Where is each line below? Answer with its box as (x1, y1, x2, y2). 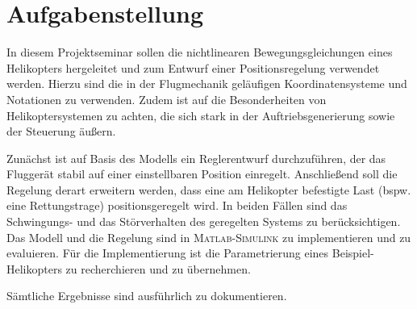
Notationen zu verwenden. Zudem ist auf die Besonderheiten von (6, 90, 327, 107)
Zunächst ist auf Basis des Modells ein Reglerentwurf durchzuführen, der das (6, 149, 386, 166)
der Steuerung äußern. (6, 123, 116, 140)
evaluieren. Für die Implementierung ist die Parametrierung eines (6, 244, 329, 261)
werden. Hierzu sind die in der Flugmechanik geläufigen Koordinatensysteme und (6, 75, 407, 92)
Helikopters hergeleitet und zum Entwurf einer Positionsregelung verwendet (6, 59, 380, 76)
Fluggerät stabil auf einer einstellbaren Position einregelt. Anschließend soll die (6, 165, 398, 182)
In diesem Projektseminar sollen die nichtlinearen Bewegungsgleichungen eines (6, 44, 393, 61)
